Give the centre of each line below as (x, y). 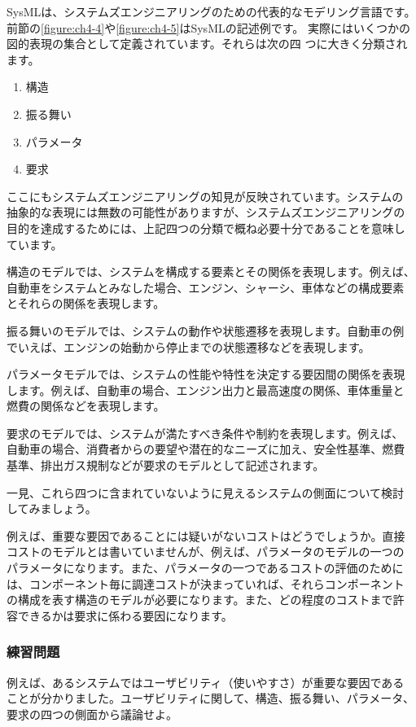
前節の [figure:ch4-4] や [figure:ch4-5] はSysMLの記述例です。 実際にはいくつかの (208, 27)
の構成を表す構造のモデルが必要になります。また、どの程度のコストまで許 (206, 600)
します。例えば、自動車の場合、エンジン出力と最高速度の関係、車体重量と (206, 390)
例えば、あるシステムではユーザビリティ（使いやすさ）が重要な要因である (206, 682)
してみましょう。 (52, 508)
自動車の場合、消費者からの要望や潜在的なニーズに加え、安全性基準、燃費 (206, 449)
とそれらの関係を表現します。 (86, 303)
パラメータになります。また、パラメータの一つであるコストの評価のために (205, 568)
